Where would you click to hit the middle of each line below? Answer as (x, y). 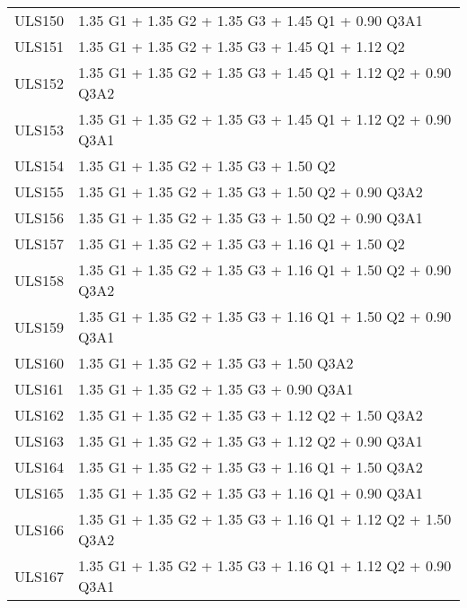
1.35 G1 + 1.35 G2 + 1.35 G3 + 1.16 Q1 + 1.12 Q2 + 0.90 (264, 565)
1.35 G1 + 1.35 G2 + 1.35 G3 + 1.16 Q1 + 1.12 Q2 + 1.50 (264, 519)
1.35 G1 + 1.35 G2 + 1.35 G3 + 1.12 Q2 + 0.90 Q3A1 (250, 441)
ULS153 (39, 129)
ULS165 (39, 493)
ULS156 (39, 217)
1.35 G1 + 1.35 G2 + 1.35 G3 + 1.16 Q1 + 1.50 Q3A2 (250, 467)
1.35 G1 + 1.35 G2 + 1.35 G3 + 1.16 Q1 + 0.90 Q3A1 (250, 493)
